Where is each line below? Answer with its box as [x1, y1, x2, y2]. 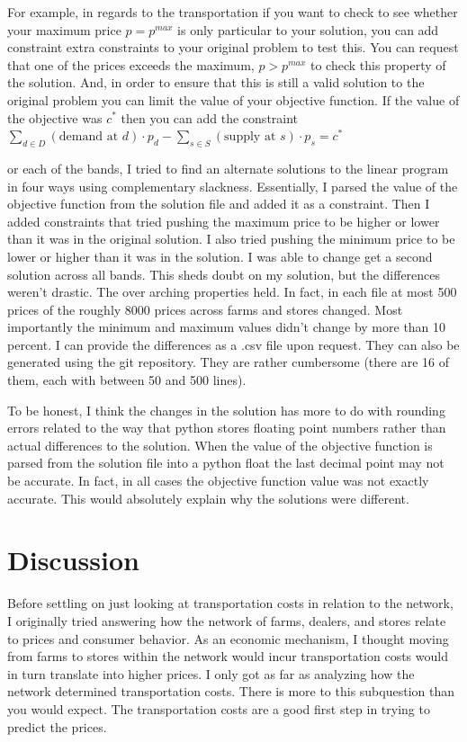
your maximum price [7, 20, 121, 39]
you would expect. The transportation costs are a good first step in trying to [7, 699, 430, 718]
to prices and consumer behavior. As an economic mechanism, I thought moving [7, 629, 449, 648]
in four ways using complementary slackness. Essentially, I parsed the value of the [7, 176, 458, 195]
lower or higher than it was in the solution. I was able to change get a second [7, 246, 433, 265]
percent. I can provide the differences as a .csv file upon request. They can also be [7, 335, 460, 353]
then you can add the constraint [121, 108, 299, 127]
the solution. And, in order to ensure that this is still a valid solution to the [7, 73, 425, 92]
